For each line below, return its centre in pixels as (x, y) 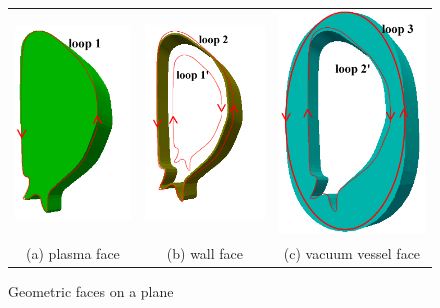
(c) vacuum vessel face (352, 253)
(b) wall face (205, 253)
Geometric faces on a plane (91, 291)
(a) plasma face (73, 253)
